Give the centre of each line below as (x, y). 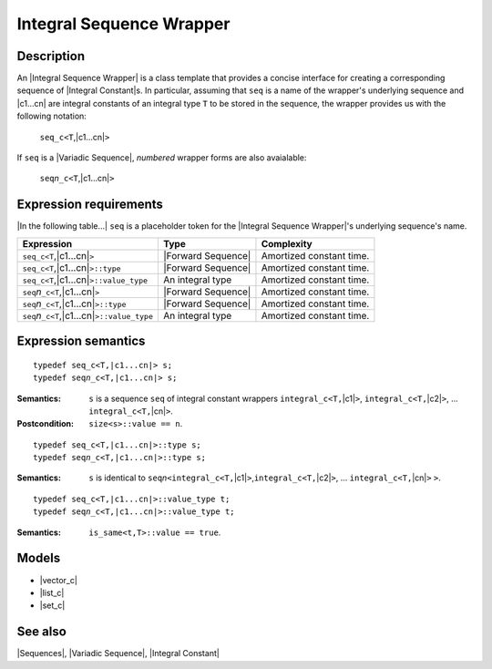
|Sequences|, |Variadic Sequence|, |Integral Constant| (118, 654)
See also (42, 632)
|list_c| (52, 592)
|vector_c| (58, 580)
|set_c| (52, 605)
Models (39, 558)
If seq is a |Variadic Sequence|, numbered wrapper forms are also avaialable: (162, 158)
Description (51, 56)
